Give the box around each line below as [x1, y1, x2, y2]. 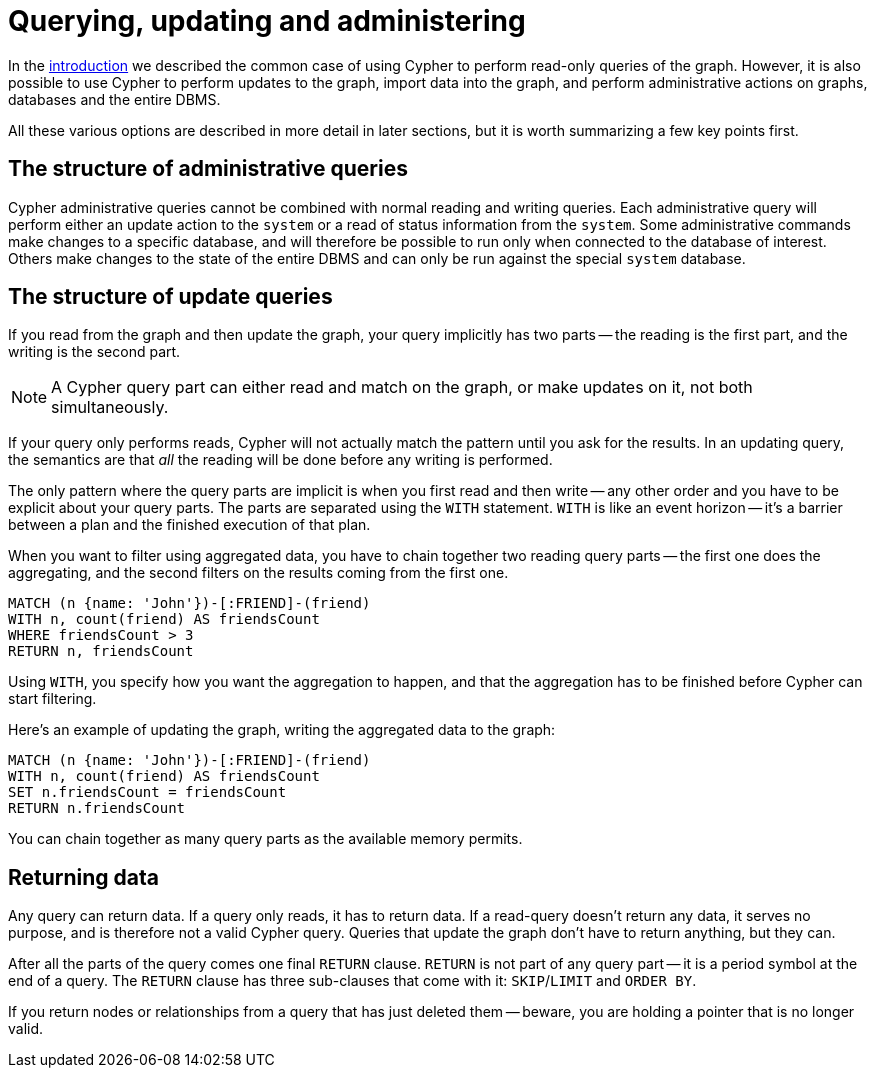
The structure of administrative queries [8, 156, 408, 182]
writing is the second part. [8, 343, 181, 361]
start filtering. [8, 690, 97, 708]
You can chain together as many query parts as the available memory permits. [8, 830, 523, 848]
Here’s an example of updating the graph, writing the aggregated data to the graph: [8, 721, 556, 739]
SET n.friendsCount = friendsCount [8, 784, 287, 801]
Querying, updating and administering [8, 4, 526, 38]
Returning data [8, 864, 160, 890]
